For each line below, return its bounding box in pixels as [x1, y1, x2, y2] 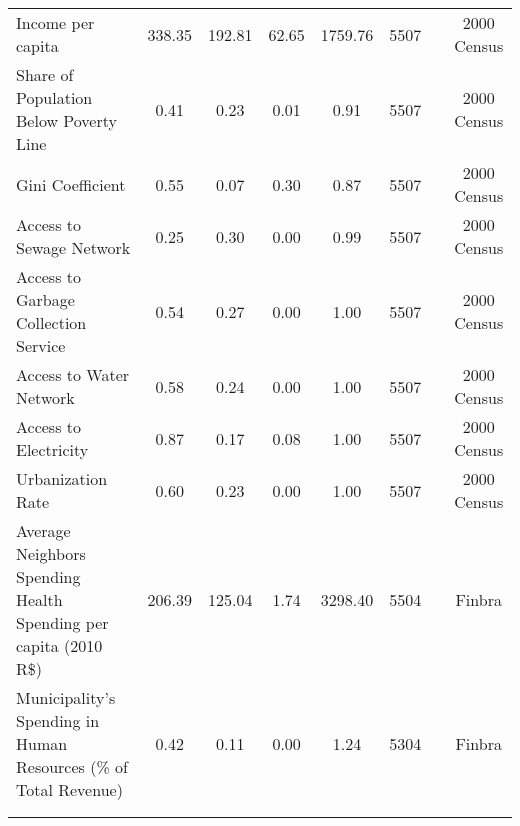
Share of [16, 63, 74, 86]
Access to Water [16, 363, 130, 386]
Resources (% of [16, 755, 128, 778]
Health [16, 588, 63, 611]
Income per [16, 11, 95, 34]
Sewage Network [16, 236, 131, 259]
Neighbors [16, 542, 86, 565]
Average [16, 519, 71, 542]
